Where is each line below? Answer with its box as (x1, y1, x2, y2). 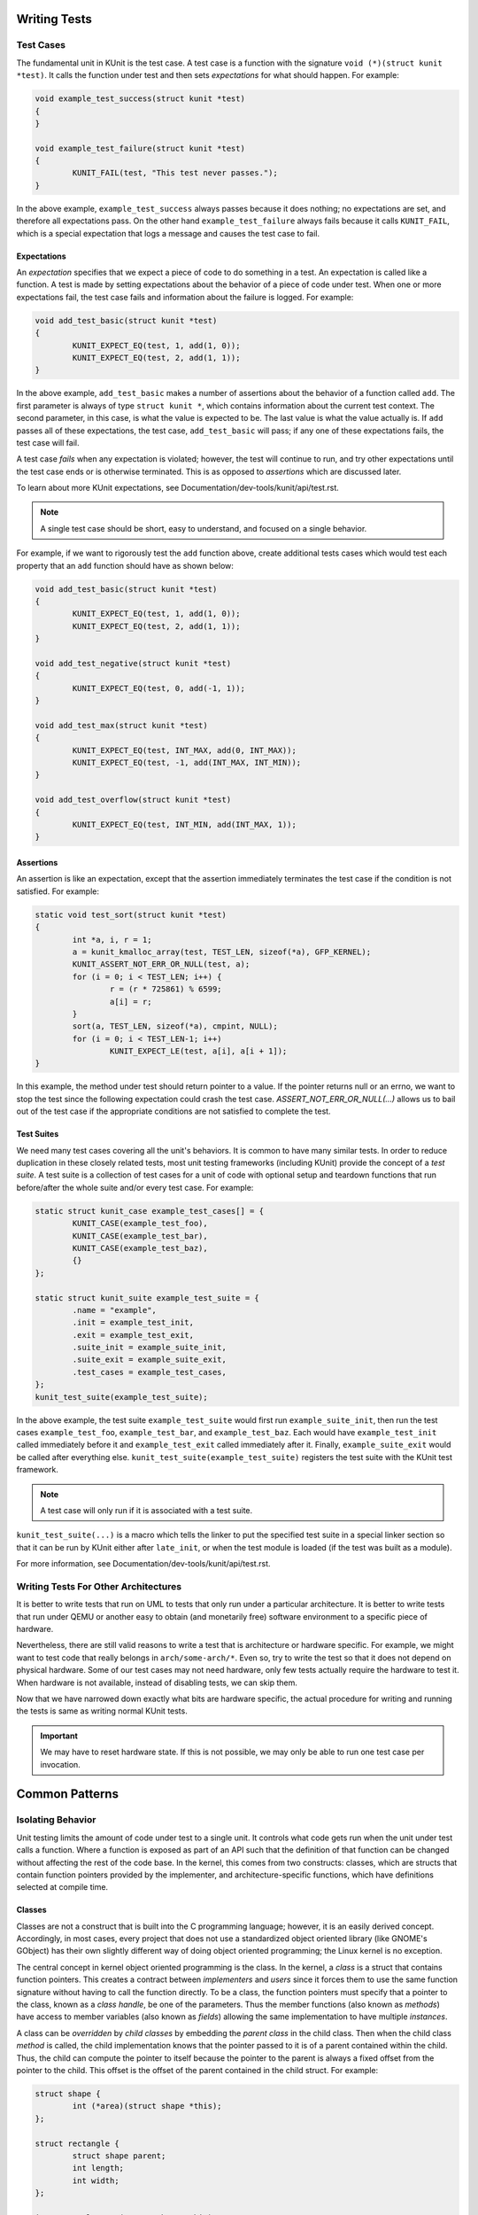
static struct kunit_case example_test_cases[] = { (35, 1206, 265, 1216)
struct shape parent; (72, 2150, 166, 2161)
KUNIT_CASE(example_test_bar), (72, 1231, 208, 1240)
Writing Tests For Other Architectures (16, 1580, 181, 1592)
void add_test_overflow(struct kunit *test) (35, 795, 232, 805)
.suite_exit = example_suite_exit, (72, 1355, 227, 1364)
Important (40, 1730, 79, 1741)
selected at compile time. (16, 1882, 109, 1892)
